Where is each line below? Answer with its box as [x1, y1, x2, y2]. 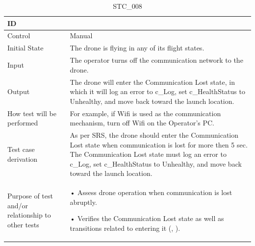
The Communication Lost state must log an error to [70, 149, 227, 159]
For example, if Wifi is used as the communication [70, 108, 221, 118]
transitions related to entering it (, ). [70, 223, 180, 233]
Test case [7, 144, 35, 154]
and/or [7, 200, 28, 210]
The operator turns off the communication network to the [70, 55, 243, 65]
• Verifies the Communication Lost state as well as [70, 213, 224, 223]
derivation [7, 154, 38, 164]
